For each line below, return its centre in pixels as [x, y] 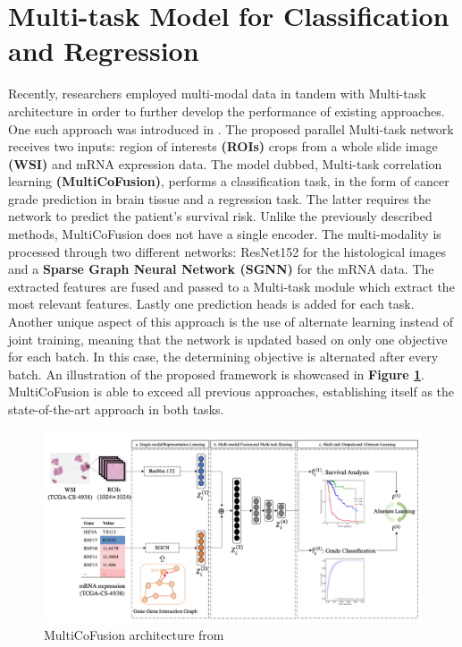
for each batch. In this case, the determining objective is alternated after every [223, 357]
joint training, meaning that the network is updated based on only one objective [228, 339]
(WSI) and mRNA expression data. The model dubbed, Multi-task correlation [225, 163]
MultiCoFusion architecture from [134, 634]
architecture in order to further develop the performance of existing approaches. [227, 111]
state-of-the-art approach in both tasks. [116, 409]
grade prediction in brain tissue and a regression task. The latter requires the [219, 198]
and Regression [104, 51]
